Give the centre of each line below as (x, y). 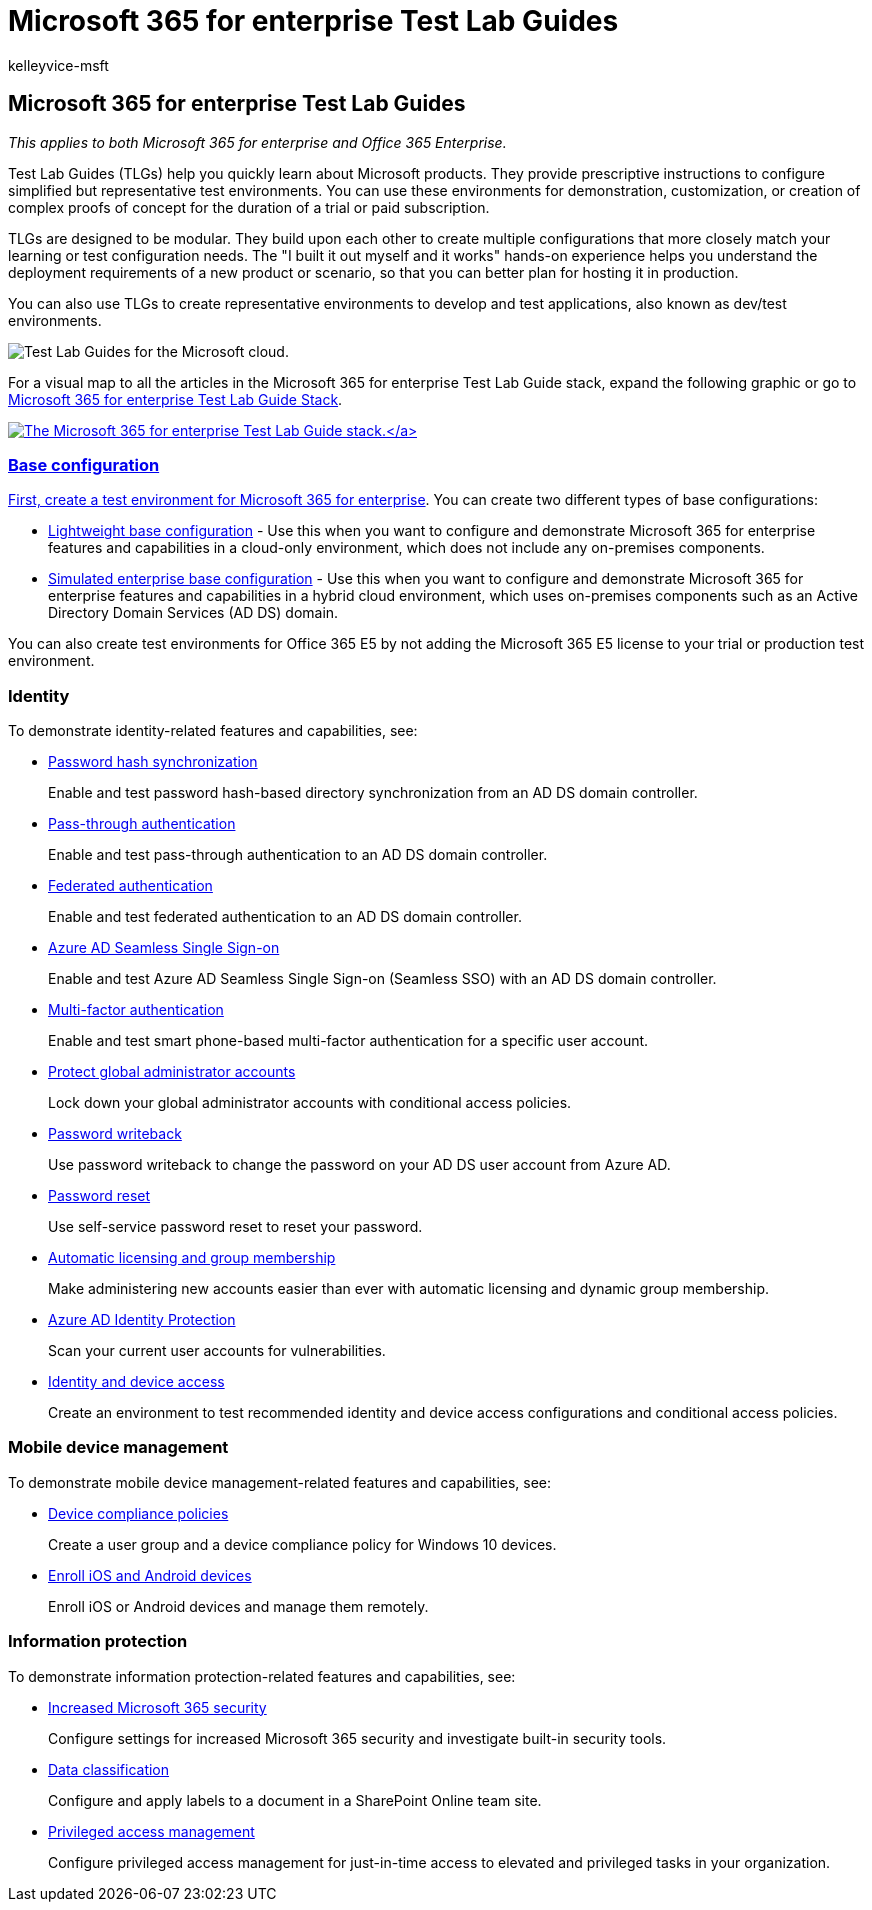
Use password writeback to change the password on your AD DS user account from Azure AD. (359, 1165)
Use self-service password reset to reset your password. (235, 1227)
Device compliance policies (138, 1513)
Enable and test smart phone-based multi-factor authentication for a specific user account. (348, 1041)
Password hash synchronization (153, 762)
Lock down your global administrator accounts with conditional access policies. (310, 1103)
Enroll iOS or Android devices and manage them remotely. (238, 1606)
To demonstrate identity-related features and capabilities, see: (213, 731)
